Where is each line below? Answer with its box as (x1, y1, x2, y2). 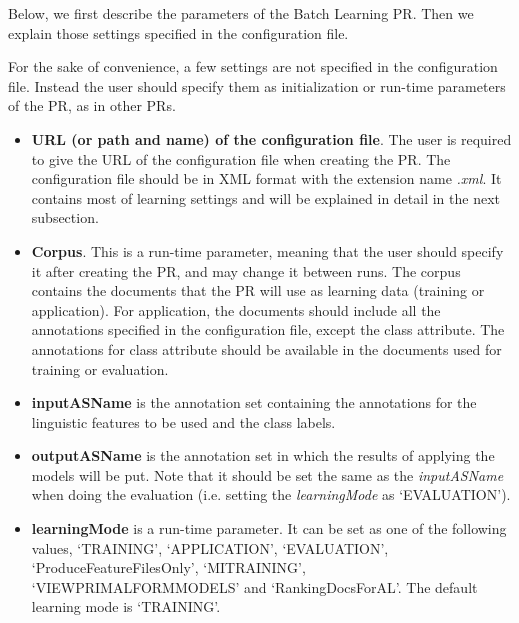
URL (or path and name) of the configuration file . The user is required (31, 128, 512, 149)
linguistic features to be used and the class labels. (31, 411, 336, 432)
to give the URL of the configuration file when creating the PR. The (31, 148, 451, 169)
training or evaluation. (31, 358, 169, 379)
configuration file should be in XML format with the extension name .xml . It (31, 168, 502, 189)
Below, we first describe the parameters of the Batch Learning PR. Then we (8, 3, 474, 23)
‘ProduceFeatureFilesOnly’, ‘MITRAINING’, (31, 557, 306, 578)
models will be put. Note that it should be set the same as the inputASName (31, 464, 504, 485)
